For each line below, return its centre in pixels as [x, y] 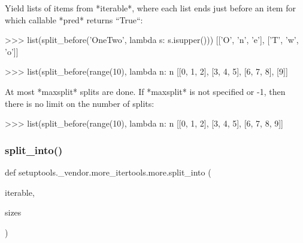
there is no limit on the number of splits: [80, 103]
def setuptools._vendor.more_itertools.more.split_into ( [108, 172]
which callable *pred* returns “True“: [74, 19]
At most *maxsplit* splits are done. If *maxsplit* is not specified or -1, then [145, 91]
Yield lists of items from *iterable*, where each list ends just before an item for [150, 8]
